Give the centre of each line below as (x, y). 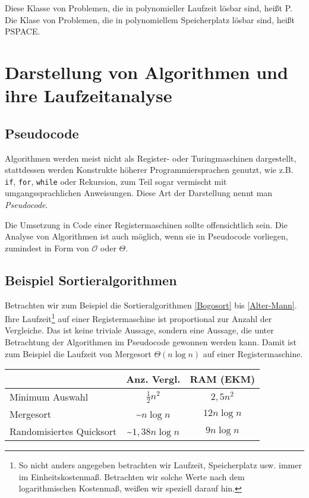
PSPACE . (23, 31)
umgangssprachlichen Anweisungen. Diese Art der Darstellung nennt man (139, 193)
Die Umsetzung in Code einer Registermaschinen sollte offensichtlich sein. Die (146, 224)
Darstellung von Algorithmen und (146, 72)
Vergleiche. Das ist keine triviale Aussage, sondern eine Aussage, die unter (139, 330)
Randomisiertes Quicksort (63, 431)
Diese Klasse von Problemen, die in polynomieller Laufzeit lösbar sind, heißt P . (149, 8)
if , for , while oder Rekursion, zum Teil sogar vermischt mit (116, 181)
